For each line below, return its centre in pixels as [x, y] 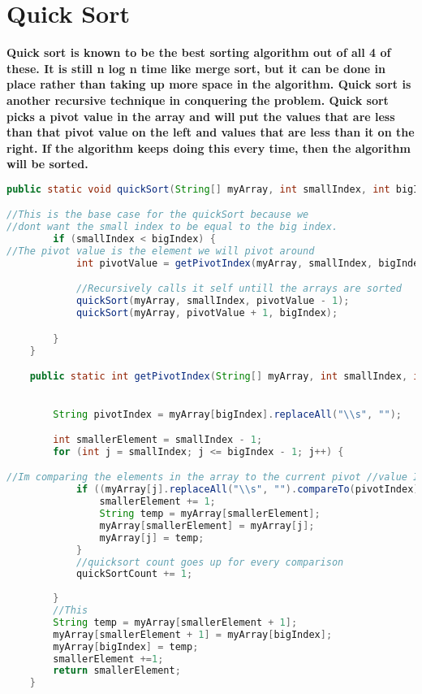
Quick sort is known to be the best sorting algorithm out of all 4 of [199, 52]
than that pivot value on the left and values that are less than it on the [211, 132]
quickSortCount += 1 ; [134, 574]
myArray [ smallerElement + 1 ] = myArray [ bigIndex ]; [193, 634]
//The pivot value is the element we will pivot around [161, 252]
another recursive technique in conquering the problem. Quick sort [198, 100]
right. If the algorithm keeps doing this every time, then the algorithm [209, 147]
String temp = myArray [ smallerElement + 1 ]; [175, 622]
